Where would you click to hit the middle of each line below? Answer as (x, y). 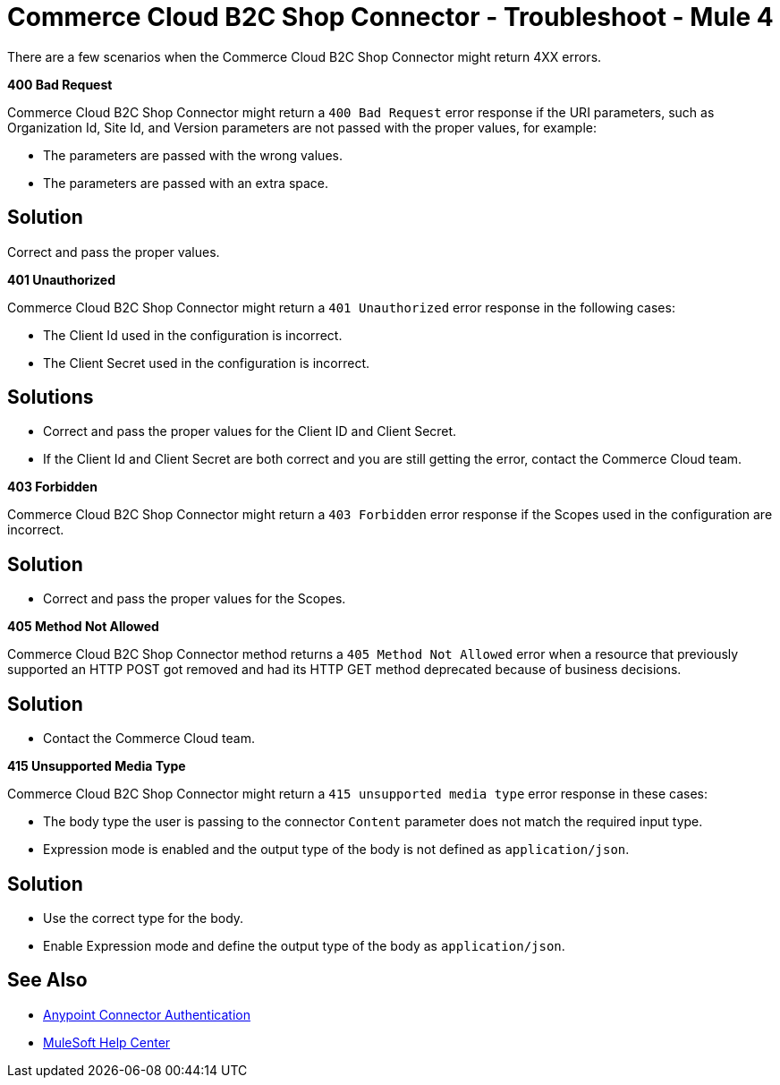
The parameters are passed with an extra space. (186, 183)
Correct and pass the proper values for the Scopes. (195, 599)
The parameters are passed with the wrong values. (193, 155)
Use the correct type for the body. (144, 918)
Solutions (51, 397)
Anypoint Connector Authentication (147, 1014)
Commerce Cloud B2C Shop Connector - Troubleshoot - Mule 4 (390, 17)
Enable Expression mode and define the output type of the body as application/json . (304, 945)
